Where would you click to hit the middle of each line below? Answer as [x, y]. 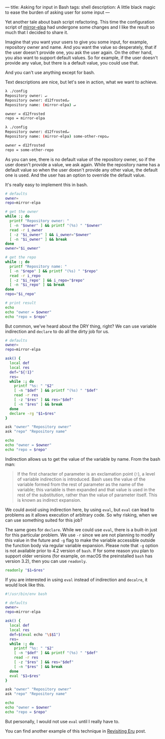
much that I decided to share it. [37, 32]
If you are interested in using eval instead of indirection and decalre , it [76, 580]
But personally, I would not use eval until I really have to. [62, 721]
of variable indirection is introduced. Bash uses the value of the [81, 479]
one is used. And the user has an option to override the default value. [75, 175]
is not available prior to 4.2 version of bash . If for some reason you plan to [80, 551]
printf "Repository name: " [38, 266]
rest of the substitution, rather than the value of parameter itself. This [87, 495]
